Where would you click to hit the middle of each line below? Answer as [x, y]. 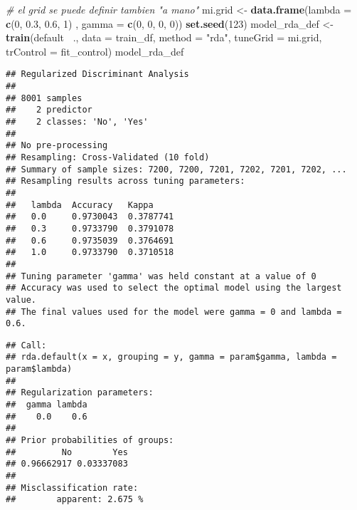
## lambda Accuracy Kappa [80, 205]
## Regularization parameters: [80, 393]
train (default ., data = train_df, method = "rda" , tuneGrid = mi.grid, [164, 37]
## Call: [26, 345]
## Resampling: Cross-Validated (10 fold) [108, 157]
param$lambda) [39, 369]
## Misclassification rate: [72, 488]
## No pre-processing [57, 146]
